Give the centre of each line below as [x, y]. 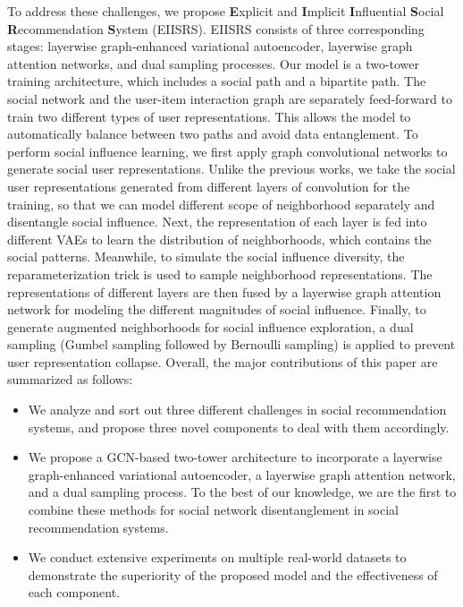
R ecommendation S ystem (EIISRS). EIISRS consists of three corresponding [216, 28]
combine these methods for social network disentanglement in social [213, 510]
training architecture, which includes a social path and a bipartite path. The [217, 81]
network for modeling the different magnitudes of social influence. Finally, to [217, 309]
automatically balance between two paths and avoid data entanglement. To [213, 134]
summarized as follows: [70, 379]
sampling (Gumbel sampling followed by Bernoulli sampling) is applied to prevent [231, 344]
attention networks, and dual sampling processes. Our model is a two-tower [214, 63]
